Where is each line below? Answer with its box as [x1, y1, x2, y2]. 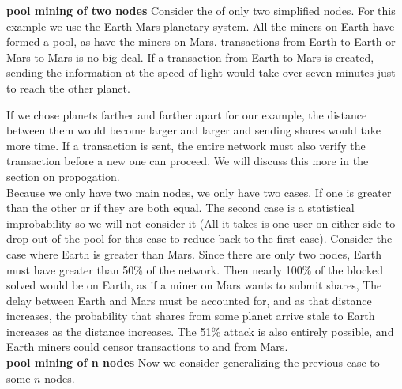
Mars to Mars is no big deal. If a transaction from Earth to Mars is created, [6, 48, 374, 65]
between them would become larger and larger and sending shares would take [6, 122, 381, 138]
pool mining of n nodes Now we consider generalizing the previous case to [6, 354, 380, 371]
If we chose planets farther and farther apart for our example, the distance [6, 106, 367, 123]
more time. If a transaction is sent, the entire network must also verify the [6, 137, 366, 153]
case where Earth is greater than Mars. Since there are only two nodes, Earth [6, 245, 382, 262]
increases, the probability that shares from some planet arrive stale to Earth [6, 308, 375, 324]
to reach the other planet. [6, 79, 130, 96]
